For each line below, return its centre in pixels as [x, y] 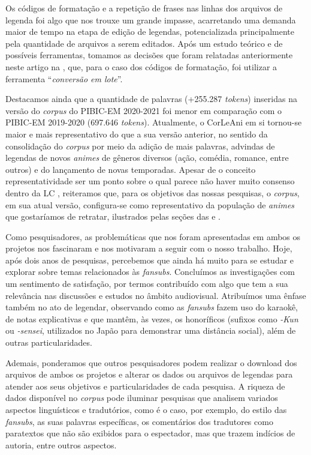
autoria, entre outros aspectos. [61, 444]
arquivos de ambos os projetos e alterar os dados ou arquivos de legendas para [149, 374]
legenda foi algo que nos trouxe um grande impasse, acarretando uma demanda [151, 20]
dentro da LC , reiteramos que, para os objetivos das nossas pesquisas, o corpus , [153, 192]
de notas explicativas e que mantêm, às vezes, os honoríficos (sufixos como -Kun [152, 318]
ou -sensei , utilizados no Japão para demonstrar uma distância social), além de [151, 330]
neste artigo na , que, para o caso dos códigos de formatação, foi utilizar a [141, 66]
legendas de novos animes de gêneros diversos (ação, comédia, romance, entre [147, 158]
